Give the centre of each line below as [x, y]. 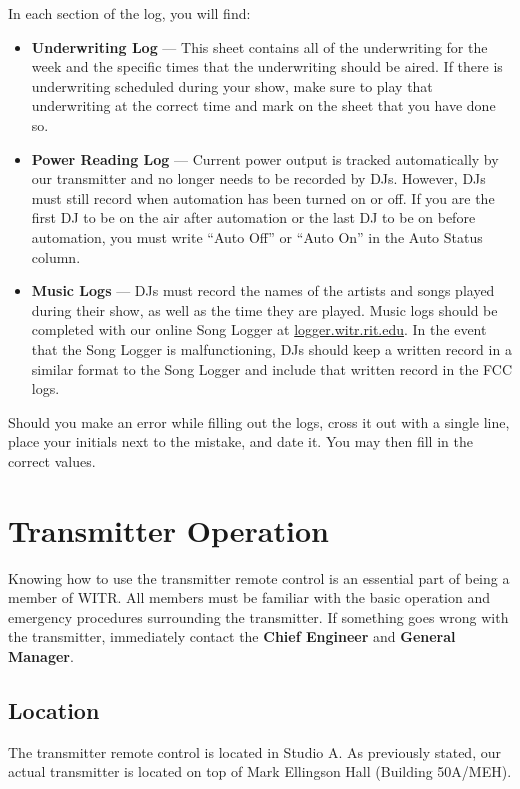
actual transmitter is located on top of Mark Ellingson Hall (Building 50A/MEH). [260, 771]
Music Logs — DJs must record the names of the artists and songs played [263, 290]
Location [54, 709]
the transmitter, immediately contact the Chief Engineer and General [232, 636]
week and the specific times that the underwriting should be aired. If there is [267, 66]
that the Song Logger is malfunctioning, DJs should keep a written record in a [271, 348]
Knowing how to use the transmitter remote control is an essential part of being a [259, 577]
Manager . [41, 655]
